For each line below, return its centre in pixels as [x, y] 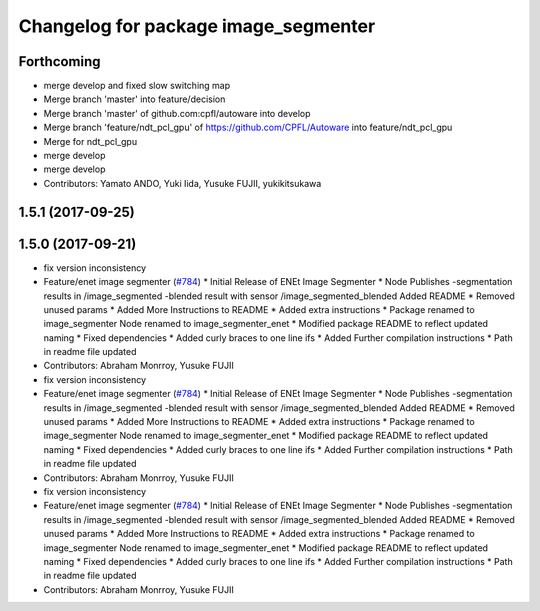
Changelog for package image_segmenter [197, 26]
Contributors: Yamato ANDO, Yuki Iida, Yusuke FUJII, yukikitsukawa [182, 183]
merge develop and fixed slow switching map [137, 86]
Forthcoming [59, 61]
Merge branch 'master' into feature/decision [134, 99]
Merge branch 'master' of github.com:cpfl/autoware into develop [177, 113]
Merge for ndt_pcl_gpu [90, 141]
